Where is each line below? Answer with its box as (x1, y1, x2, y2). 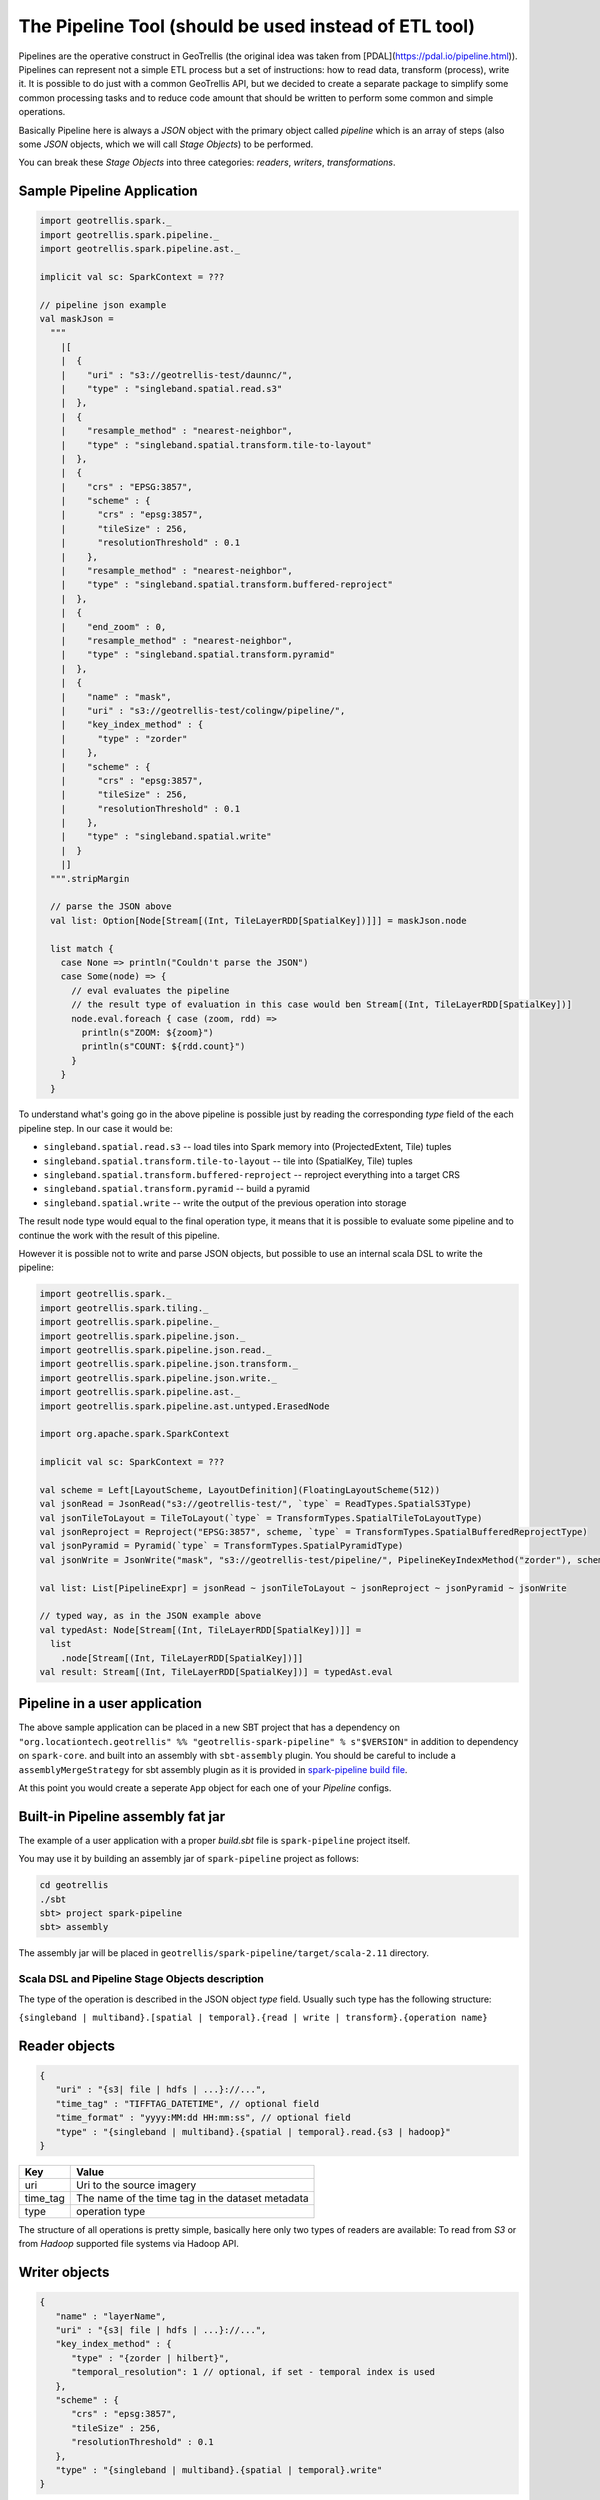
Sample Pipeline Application (18, 183, 199, 200)
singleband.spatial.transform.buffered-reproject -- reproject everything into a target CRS (43, 1169, 460, 1181)
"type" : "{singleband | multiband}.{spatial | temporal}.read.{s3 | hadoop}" (55, 2126, 452, 2137)
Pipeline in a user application (18, 1695, 202, 1712)
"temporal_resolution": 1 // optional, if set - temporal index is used (71, 2366, 435, 2378)
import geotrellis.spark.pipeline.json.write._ (39, 1372, 277, 1384)
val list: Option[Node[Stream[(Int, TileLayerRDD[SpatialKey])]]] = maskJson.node (50, 915, 467, 926)
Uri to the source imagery (76, 2178, 197, 2192)
